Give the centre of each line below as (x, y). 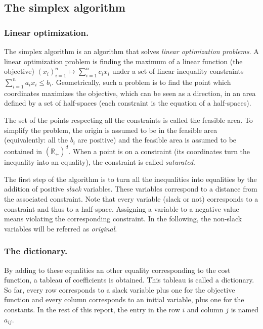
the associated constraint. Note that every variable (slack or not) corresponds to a (131, 199)
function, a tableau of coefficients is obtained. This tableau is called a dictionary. (129, 280)
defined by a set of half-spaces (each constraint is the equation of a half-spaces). (128, 103)
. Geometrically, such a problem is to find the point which (141, 82)
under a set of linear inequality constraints (178, 71)
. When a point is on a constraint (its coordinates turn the (159, 151)
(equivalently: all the (36, 140)
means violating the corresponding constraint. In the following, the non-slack (123, 219)
